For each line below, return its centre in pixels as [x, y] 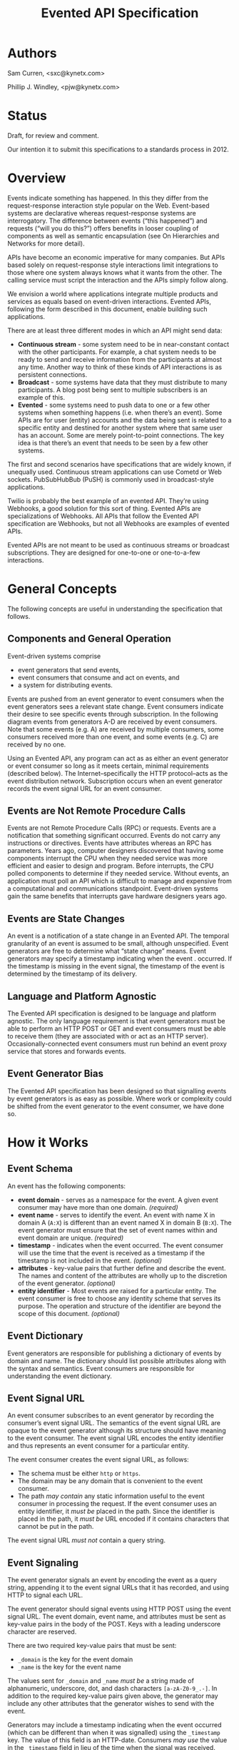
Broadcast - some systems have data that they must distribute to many [122, 382]
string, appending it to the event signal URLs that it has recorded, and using [118, 1588]
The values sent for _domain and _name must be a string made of [101, 1681]
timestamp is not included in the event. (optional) [90, 1260]
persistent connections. [52, 374]
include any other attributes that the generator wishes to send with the [111, 1704]
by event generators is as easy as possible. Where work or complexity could [119, 1098]
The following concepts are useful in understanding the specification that [115, 609]
